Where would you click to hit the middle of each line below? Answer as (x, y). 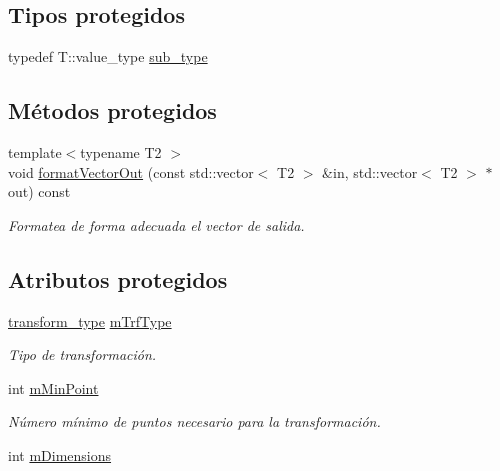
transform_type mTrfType (90, 320)
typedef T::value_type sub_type (108, 56)
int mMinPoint (53, 387)
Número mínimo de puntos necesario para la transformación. (194, 421)
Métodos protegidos (112, 110)
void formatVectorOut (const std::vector (131, 171)
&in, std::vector (370, 171)
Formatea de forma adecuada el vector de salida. (156, 224)
